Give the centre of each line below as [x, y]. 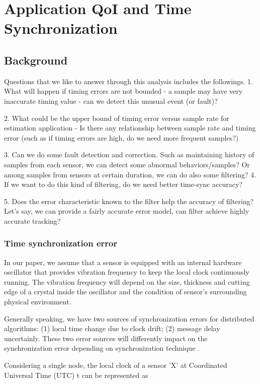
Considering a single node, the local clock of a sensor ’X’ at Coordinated [116, 365]
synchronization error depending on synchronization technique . [102, 348]
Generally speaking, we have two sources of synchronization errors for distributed [129, 318]
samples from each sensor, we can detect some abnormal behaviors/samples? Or [127, 164]
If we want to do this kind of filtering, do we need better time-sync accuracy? [123, 184]
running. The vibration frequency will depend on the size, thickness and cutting [127, 281]
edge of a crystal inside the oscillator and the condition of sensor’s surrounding [125, 292]
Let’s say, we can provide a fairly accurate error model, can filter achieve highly [127, 211]
